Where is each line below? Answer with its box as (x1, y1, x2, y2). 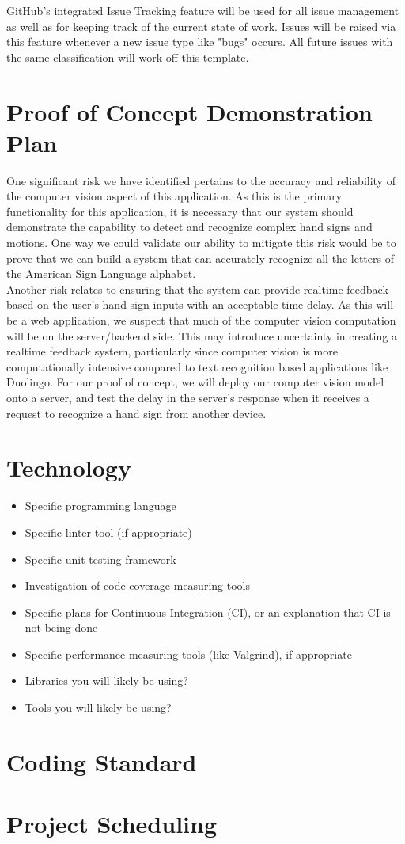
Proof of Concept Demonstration (6, 95, 373, 127)
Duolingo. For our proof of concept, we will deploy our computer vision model (6, 374, 384, 390)
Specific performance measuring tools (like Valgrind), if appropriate (25, 645, 352, 662)
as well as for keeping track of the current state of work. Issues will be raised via (6, 17, 396, 34)
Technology (6, 451, 131, 484)
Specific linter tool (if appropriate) (25, 523, 192, 540)
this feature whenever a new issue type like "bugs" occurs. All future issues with (6, 33, 393, 50)
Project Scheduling (6, 808, 218, 840)
